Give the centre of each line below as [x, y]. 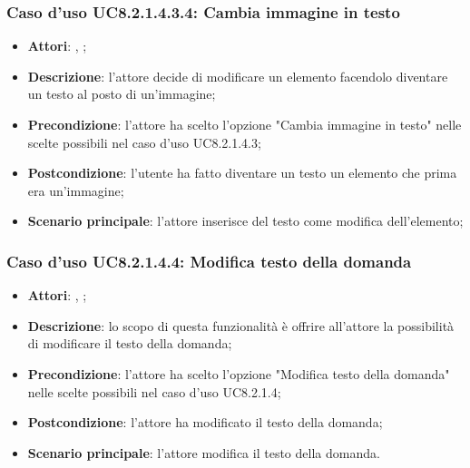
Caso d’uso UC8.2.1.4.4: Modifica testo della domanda [209, 261]
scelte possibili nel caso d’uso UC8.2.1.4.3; [144, 142]
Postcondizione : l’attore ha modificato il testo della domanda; [205, 422]
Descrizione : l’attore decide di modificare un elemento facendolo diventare [238, 76]
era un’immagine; [76, 190]
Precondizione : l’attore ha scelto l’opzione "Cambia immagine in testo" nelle [245, 124]
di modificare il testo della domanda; [130, 343]
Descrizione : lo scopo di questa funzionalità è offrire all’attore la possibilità [241, 325]
